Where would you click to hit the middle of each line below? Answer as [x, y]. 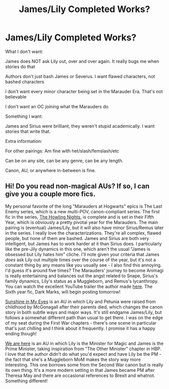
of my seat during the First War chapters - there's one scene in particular [81, 323]
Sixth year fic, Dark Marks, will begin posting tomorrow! [63, 292]
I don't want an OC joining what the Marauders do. [57, 106]
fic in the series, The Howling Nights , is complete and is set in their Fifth [80, 217]
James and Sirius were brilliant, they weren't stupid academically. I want [80, 126]
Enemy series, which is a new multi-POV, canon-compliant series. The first [82, 211]
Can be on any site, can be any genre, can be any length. [64, 161]
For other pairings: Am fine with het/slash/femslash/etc [62, 151]
